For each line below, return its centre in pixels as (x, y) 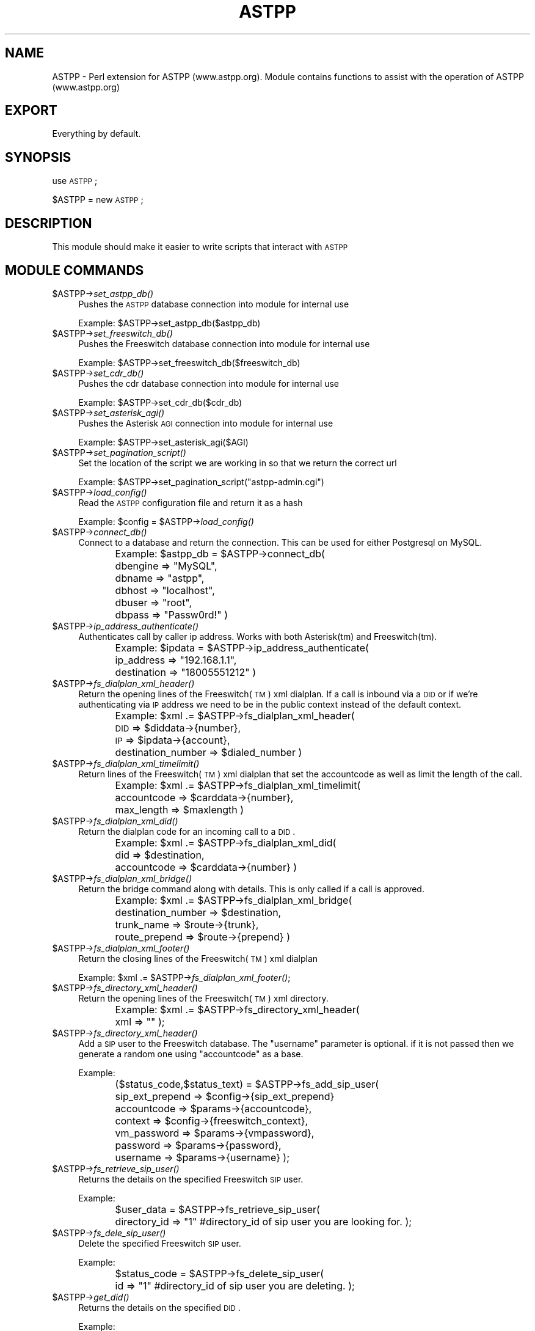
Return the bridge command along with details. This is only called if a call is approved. (251, 889)
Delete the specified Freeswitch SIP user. (160, 1243)
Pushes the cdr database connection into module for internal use (209, 383)
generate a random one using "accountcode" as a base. (191, 1054)
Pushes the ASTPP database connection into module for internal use (214, 304)
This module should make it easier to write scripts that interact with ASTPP (200, 247)
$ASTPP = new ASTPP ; (98, 200)
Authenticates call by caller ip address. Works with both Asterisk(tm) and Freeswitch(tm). (258, 636)
